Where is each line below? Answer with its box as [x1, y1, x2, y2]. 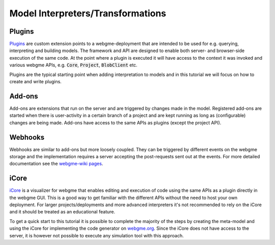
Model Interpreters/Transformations [9, 8, 167, 19]
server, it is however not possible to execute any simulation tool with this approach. [9, 232, 184, 238]
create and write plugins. [9, 79, 62, 85]
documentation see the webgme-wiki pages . [9, 161, 103, 167]
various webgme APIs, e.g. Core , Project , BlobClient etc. [9, 62, 137, 68]
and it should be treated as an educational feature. [9, 209, 116, 215]
